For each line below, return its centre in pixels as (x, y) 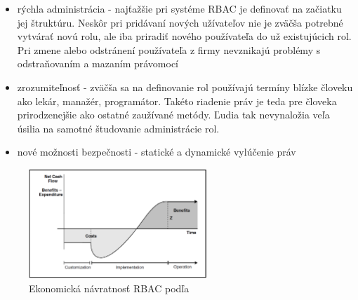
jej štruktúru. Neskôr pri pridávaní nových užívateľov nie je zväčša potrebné (180, 22)
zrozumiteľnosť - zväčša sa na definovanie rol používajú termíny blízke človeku (185, 87)
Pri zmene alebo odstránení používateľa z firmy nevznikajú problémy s (169, 49)
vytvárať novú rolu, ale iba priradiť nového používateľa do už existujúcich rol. (184, 36)
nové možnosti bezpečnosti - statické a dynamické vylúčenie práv (157, 152)
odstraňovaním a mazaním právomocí (98, 63)
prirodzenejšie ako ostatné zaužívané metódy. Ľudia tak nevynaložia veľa (173, 115)
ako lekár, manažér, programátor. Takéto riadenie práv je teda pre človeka (177, 101)
